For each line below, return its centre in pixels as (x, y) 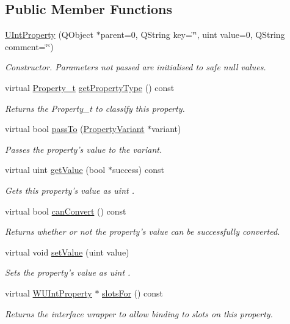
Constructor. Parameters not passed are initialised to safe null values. (136, 67)
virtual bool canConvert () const (66, 211)
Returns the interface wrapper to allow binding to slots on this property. (139, 313)
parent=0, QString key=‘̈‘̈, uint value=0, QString (193, 35)
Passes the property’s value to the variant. (84, 149)
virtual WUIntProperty (49, 293)
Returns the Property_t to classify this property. (95, 108)
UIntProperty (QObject (49, 35)
